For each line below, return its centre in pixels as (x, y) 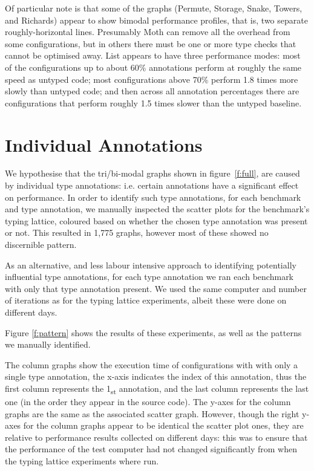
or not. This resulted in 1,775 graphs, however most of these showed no (137, 232)
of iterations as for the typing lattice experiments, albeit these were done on (146, 300)
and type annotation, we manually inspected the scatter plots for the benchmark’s (157, 209)
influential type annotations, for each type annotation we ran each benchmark (149, 277)
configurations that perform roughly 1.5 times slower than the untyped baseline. (153, 102)
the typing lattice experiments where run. (82, 461)
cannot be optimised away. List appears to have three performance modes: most (153, 55)
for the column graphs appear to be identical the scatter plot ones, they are (163, 425)
